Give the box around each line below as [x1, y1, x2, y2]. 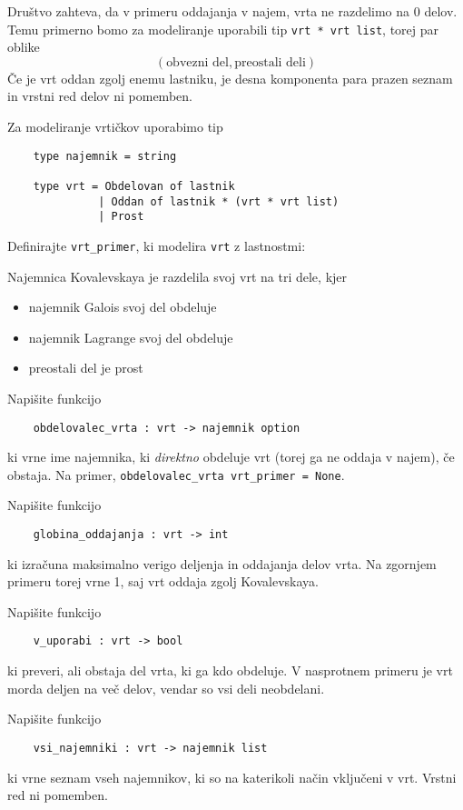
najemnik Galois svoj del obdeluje [28, 297, 217, 316]
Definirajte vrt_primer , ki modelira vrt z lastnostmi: [7, 235, 306, 255]
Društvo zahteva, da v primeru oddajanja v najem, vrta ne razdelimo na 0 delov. [7, 2, 458, 20]
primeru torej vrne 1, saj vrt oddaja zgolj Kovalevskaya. [7, 572, 319, 591]
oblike [7, 37, 40, 56]
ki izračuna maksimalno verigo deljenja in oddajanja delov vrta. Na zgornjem [7, 554, 437, 573]
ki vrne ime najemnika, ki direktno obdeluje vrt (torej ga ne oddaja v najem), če [7, 447, 455, 466]
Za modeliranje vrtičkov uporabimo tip [7, 117, 223, 136]
